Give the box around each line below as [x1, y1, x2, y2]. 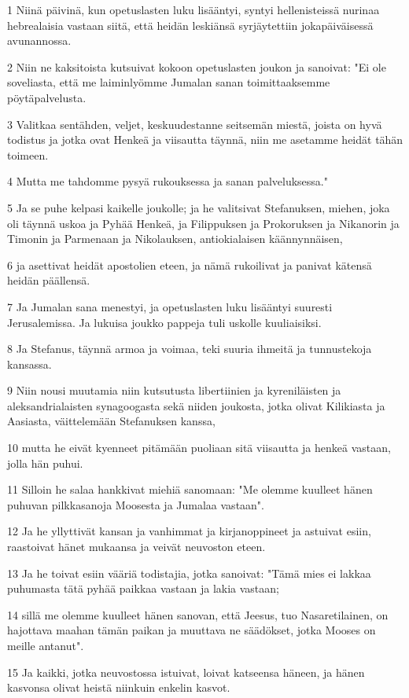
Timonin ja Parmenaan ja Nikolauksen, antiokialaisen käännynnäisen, [7, 230, 343, 247]
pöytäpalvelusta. [7, 89, 87, 105]
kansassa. [7, 355, 52, 372]
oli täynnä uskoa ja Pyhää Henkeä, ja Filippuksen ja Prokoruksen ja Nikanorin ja [7, 215, 400, 231]
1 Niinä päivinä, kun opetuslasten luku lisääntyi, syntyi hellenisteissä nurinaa [7, 2, 380, 17]
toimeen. [7, 146, 49, 163]
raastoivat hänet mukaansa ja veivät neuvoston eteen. [7, 538, 266, 555]
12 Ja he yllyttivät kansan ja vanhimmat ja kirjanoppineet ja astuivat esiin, [7, 523, 371, 539]
